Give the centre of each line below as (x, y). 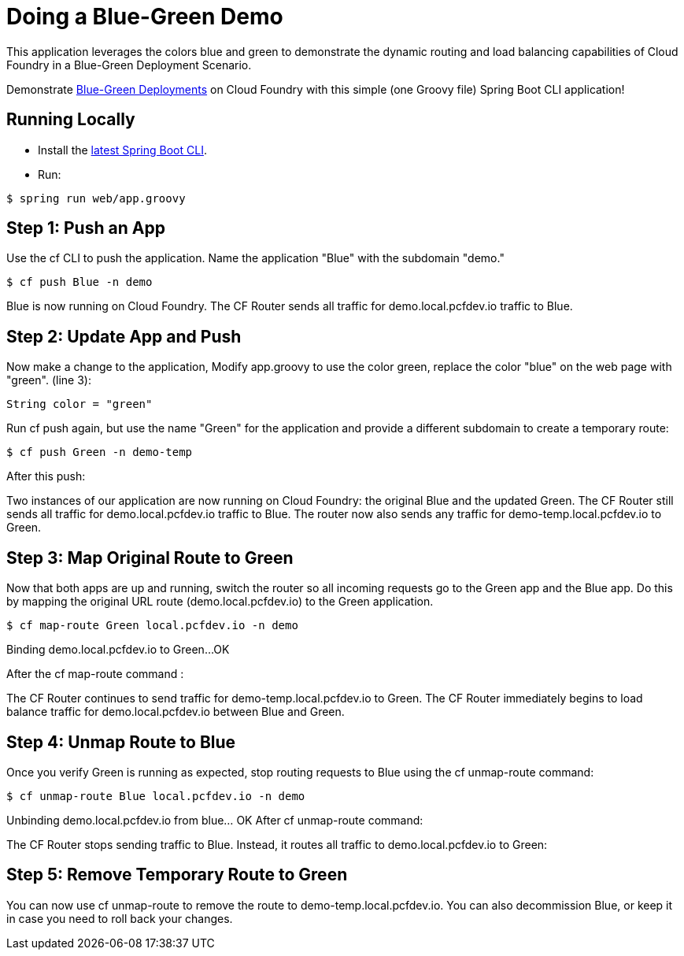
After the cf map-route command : (95, 674)
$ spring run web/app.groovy (96, 198)
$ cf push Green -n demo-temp (100, 452)
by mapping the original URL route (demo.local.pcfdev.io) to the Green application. (220, 602)
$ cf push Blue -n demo (79, 282)
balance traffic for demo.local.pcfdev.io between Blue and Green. (176, 712)
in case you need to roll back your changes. (120, 918)
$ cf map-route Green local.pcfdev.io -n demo (152, 626)
